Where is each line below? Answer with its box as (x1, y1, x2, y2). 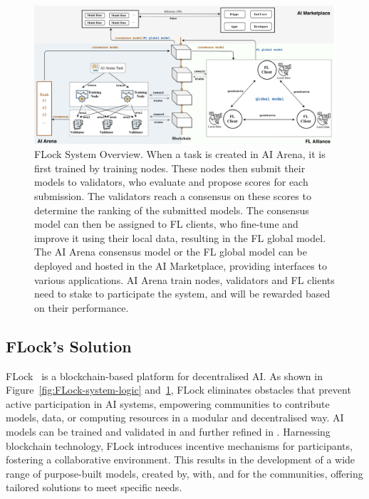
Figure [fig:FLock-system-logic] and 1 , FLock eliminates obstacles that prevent (6, 382, 351, 397)
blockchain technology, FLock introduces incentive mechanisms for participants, (6, 438, 353, 453)
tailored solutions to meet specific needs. (6, 480, 182, 495)
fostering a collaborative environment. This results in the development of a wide (6, 452, 355, 467)
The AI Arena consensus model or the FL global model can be (34, 244, 307, 259)
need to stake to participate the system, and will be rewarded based (34, 286, 331, 301)
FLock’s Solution (6, 335, 132, 357)
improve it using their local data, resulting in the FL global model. (34, 230, 326, 245)
